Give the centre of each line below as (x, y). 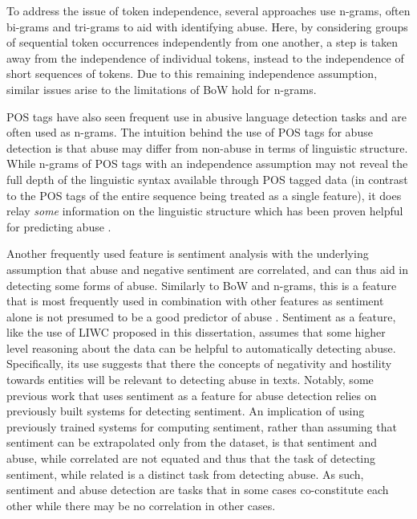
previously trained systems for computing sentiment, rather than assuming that (202, 426)
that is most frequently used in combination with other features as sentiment (195, 301)
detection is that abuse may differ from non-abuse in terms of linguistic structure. (207, 147)
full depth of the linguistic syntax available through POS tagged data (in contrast (207, 179)
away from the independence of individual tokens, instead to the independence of (205, 57)
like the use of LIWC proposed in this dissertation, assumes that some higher (196, 332)
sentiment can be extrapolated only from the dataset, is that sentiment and (192, 442)
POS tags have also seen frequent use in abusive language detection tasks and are (206, 116)
